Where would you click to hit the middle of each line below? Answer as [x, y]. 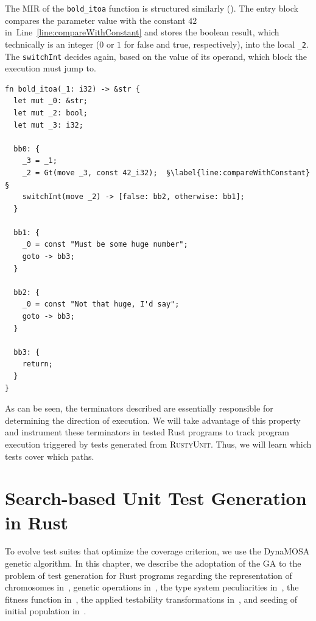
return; [37, 364]
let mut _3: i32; [48, 125]
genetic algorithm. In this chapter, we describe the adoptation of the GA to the [153, 563]
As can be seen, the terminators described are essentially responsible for [139, 408]
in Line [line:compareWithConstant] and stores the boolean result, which [142, 32]
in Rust [37, 522]
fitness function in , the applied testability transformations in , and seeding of [151, 599]
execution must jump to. [51, 68]
